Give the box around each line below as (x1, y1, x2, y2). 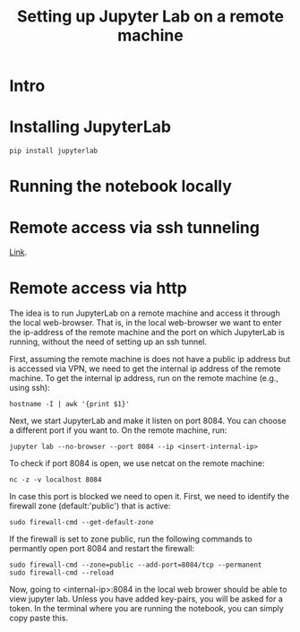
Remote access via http (9, 278, 188, 299)
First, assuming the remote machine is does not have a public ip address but (9, 354, 291, 365)
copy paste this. (9, 612, 69, 624)
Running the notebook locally (9, 177, 233, 196)
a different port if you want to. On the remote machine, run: (9, 425, 227, 436)
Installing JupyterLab (9, 117, 172, 137)
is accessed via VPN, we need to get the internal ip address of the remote (9, 363, 281, 374)
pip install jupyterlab (9, 146, 99, 156)
